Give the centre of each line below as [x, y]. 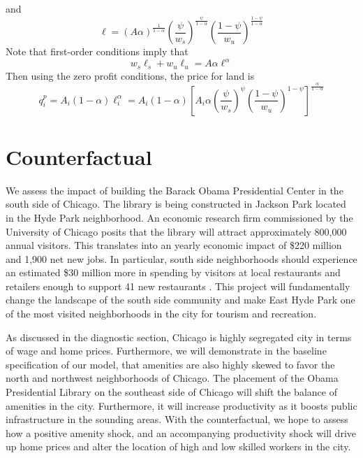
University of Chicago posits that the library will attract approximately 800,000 [176, 231]
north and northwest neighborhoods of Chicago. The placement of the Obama [172, 378]
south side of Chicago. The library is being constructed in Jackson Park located [176, 204]
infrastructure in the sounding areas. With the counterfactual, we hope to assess [177, 419]
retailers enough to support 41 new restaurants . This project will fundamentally [178, 286]
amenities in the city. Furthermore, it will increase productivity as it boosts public [181, 405]
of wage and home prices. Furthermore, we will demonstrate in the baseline [166, 351]
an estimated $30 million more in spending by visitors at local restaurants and [173, 272]
